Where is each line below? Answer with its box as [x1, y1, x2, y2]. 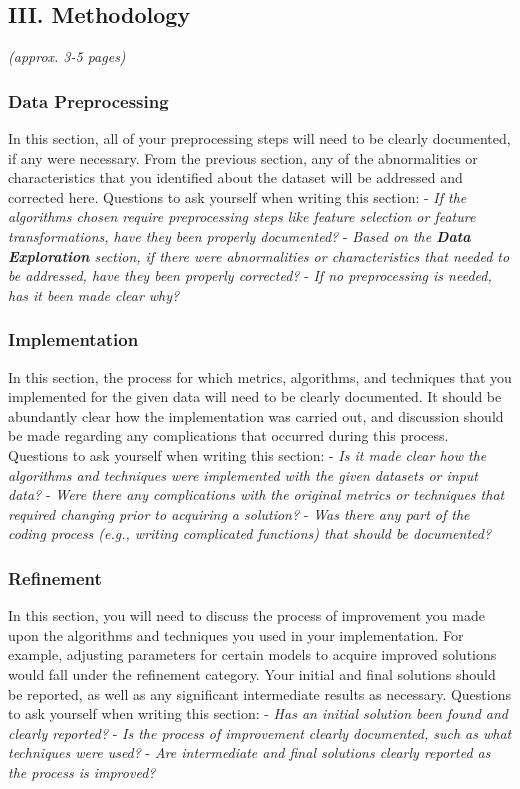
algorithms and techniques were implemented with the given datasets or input [8, 464, 478, 485]
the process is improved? [8, 761, 156, 782]
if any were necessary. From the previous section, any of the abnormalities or [8, 147, 478, 168]
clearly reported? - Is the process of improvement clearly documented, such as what [8, 722, 512, 743]
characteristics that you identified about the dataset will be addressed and [8, 167, 463, 188]
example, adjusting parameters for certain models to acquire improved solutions [8, 644, 497, 665]
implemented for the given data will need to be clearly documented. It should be [8, 386, 502, 407]
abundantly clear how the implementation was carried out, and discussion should [8, 405, 504, 426]
